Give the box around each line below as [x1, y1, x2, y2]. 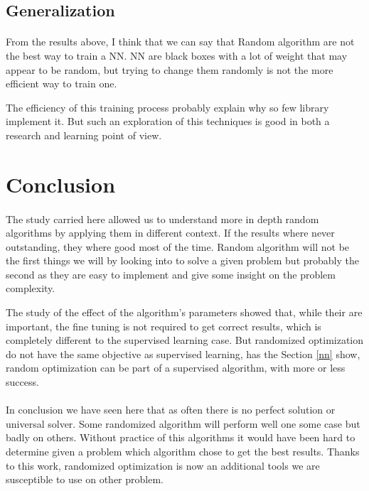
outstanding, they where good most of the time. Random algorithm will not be [6, 239, 350, 254]
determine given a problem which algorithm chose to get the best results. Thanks [6, 444, 360, 458]
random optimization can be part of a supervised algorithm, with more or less [6, 360, 346, 375]
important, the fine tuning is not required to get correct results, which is [6, 318, 321, 333]
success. [6, 374, 39, 389]
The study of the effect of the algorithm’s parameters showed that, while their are [6, 305, 363, 320]
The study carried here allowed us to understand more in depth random [6, 211, 319, 226]
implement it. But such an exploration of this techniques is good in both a [6, 114, 330, 129]
